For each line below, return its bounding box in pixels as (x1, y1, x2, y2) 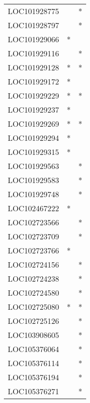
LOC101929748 (8, 188, 60, 200)
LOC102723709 (8, 231, 60, 242)
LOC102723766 (8, 245, 60, 256)
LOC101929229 (8, 90, 60, 101)
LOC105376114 (8, 357, 60, 369)
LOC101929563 (8, 160, 60, 171)
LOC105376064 (8, 343, 60, 354)
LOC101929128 (8, 62, 60, 73)
